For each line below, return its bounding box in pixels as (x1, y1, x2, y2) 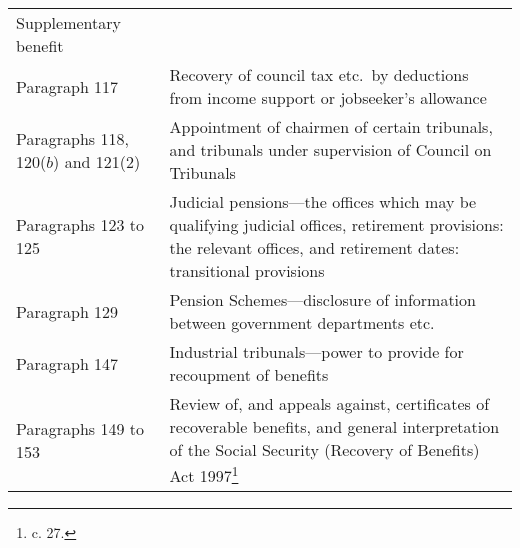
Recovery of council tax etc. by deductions (169, 63, 469, 86)
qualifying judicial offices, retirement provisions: (169, 213, 504, 236)
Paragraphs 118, (16, 126, 129, 150)
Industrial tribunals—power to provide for (169, 340, 464, 363)
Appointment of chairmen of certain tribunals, (169, 115, 493, 138)
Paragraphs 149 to (16, 416, 144, 440)
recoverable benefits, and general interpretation (169, 415, 500, 438)
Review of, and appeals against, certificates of (169, 392, 490, 415)
